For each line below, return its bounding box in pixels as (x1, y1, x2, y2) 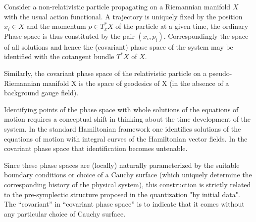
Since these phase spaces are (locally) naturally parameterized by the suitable (4, 159, 240, 170)
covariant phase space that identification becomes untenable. (4, 143, 188, 153)
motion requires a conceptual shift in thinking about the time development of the (4, 114, 251, 124)
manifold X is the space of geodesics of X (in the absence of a (42, 77, 229, 88)
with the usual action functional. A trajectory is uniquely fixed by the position (4, 11, 243, 21)
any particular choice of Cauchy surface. (4, 208, 126, 219)
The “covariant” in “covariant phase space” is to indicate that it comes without (4, 199, 245, 209)
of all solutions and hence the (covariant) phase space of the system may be (4, 41, 233, 52)
